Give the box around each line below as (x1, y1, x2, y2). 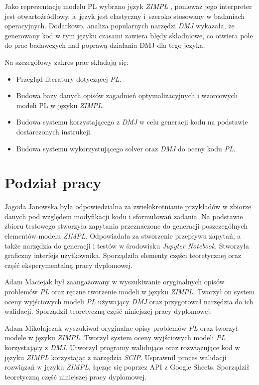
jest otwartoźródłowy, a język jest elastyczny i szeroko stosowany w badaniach (4, 10, 245, 21)
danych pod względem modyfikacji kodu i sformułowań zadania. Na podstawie (4, 211, 243, 221)
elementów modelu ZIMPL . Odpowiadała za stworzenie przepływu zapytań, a (4, 231, 241, 241)
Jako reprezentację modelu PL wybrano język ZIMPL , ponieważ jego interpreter (4, 1, 252, 11)
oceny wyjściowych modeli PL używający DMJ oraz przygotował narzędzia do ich (4, 296, 254, 306)
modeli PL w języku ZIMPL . (16, 100, 104, 110)
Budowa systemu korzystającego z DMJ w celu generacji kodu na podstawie (16, 117, 248, 127)
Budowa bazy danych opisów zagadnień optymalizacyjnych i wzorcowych (16, 90, 238, 101)
